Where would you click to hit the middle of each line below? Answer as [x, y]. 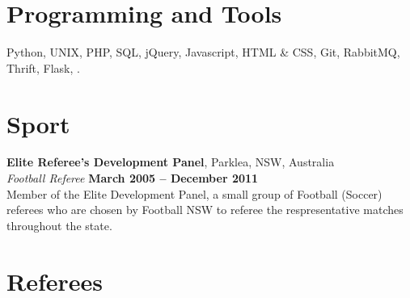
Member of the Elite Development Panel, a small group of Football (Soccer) [194, 193]
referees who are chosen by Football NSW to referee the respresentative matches [205, 210]
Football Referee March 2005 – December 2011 [133, 178]
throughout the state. [59, 225]
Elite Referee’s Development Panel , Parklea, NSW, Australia [171, 162]
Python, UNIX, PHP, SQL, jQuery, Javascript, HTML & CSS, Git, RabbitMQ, [203, 52]
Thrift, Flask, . [43, 67]
